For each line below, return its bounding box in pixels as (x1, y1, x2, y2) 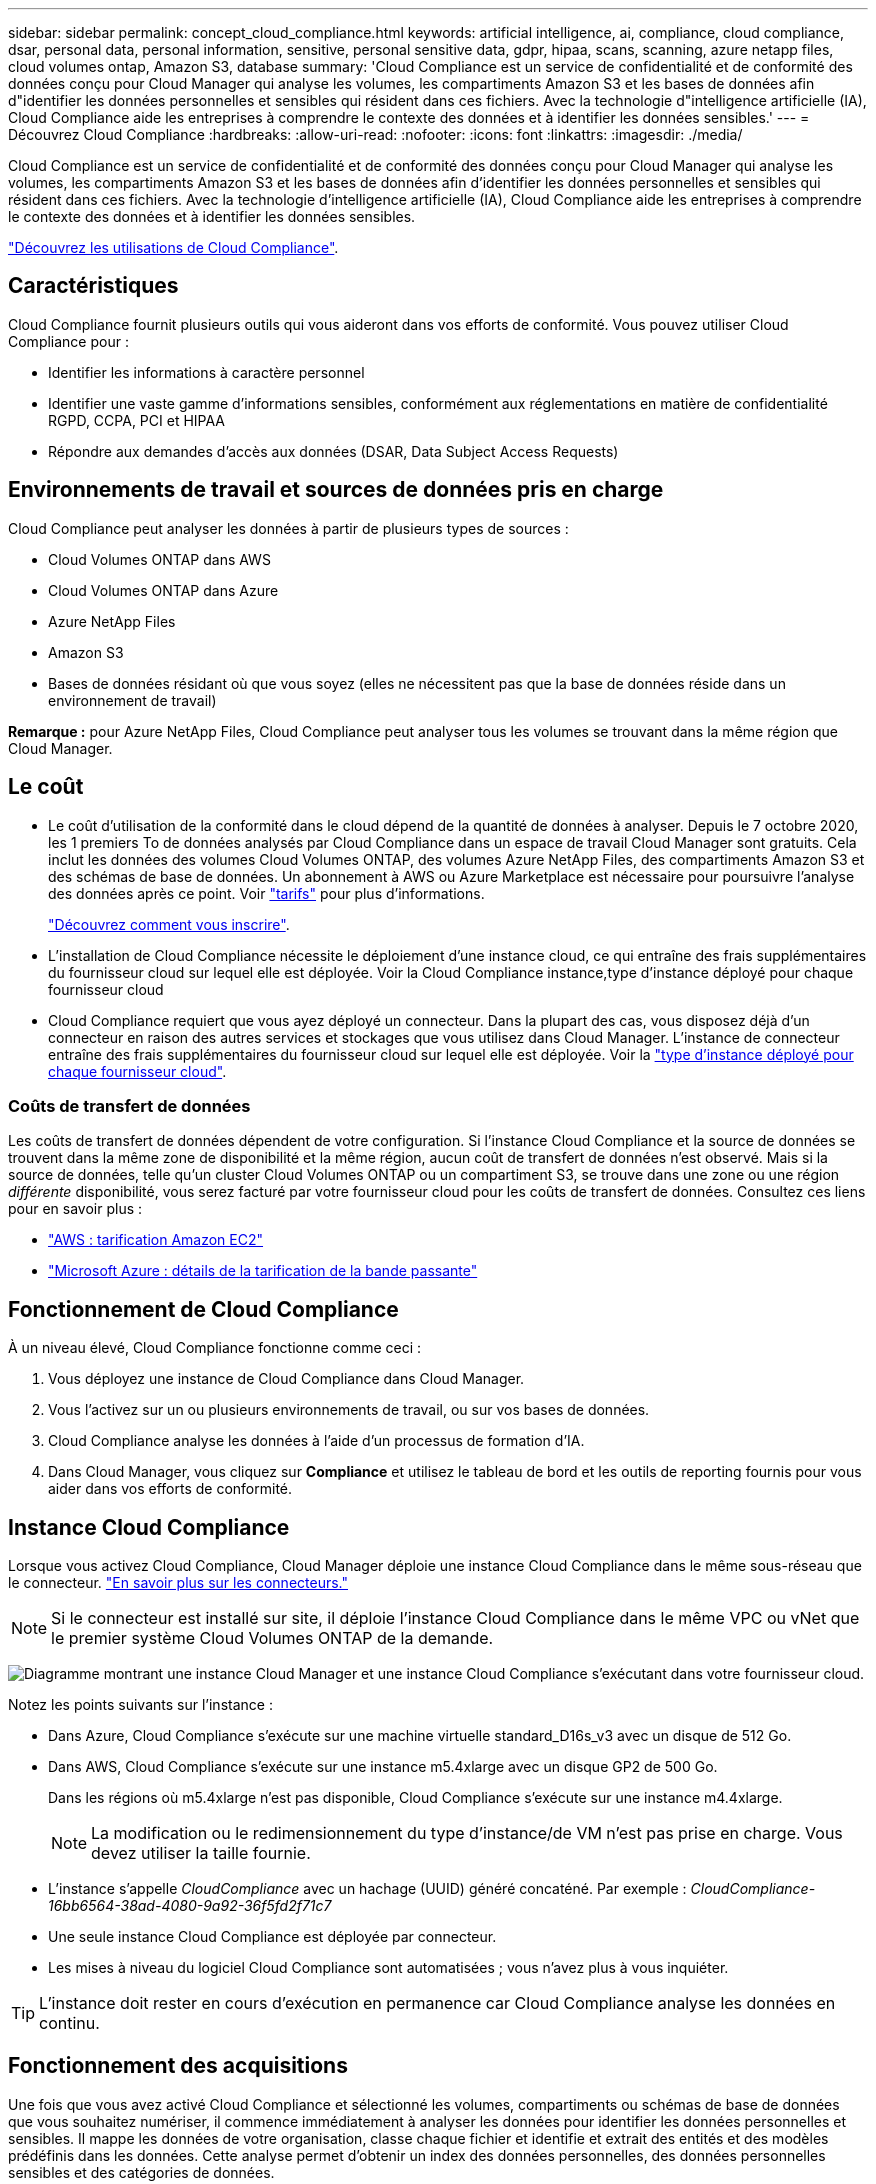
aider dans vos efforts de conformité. (48, 1480, 293, 1498)
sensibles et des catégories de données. (8, 2163, 275, 2181)
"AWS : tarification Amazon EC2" (48, 1231, 264, 1249)
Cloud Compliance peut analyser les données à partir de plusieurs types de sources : (8, 519, 569, 537)
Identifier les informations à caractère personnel (48, 363, 365, 381)
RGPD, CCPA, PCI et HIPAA (48, 411, 225, 429)
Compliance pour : (8, 332, 129, 350)
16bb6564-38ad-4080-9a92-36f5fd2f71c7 (48, 1896, 332, 1914)
